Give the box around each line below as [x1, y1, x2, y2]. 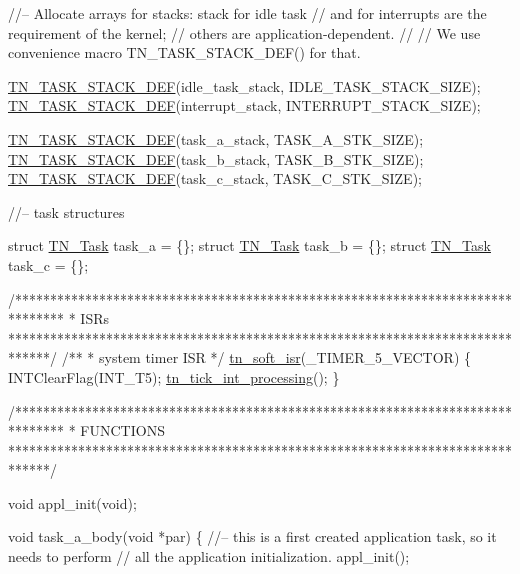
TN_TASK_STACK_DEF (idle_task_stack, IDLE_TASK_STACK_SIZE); [8, 75, 481, 96]
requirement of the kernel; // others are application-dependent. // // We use [8, 22, 481, 43]
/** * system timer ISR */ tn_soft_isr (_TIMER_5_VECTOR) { [61, 347, 471, 368]
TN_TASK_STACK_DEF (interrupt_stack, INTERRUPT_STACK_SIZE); [8, 95, 481, 116]
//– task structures [8, 201, 125, 222]
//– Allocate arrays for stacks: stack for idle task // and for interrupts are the [8, 3, 487, 23]
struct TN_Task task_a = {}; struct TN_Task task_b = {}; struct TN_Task [8, 235, 491, 256]
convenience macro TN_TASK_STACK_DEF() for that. [8, 42, 361, 63]
